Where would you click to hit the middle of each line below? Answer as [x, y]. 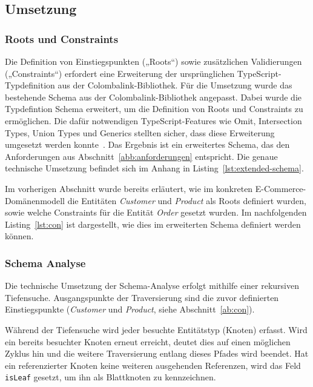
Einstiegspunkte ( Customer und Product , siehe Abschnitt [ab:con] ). [130, 309]
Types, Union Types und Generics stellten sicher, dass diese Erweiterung [140, 132]
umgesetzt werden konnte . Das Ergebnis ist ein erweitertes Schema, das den [147, 144]
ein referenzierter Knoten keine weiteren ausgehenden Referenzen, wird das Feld [153, 365]
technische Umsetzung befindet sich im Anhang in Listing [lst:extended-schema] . [154, 168]
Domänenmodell [35, 200]
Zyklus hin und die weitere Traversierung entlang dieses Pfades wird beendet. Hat [157, 353]
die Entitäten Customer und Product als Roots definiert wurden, [187, 200]
